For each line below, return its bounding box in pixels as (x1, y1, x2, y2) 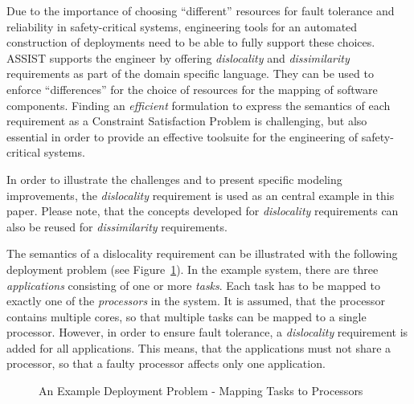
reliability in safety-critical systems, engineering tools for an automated (6, 18, 358, 35)
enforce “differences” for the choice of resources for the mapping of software (6, 80, 378, 97)
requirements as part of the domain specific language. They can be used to (6, 65, 374, 82)
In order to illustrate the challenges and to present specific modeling (6, 170, 342, 187)
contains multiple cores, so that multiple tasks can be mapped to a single (6, 308, 367, 324)
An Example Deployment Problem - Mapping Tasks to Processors (39, 382, 363, 399)
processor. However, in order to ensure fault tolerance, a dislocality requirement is (6, 324, 408, 341)
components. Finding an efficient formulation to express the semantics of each (6, 96, 391, 113)
